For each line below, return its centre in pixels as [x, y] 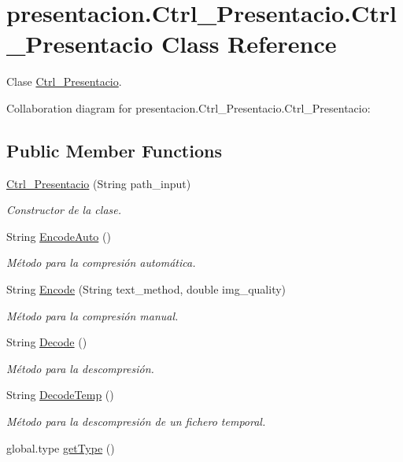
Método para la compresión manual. [92, 315]
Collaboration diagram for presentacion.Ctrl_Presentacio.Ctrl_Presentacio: [189, 107]
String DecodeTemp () [60, 395]
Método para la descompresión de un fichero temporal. [136, 421]
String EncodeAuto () [59, 236]
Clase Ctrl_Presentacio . [64, 81]
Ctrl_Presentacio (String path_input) [99, 183]
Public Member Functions [114, 150]
